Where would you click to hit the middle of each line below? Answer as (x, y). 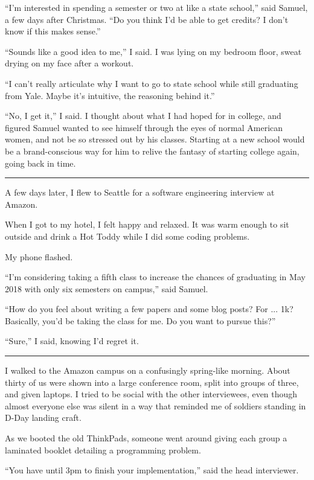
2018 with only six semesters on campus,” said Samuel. (107, 288)
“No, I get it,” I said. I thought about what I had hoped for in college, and (143, 116)
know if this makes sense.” (53, 31)
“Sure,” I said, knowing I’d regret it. (72, 341)
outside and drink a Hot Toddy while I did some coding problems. (127, 236)
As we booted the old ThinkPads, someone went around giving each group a (146, 438)
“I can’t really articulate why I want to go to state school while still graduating (152, 83)
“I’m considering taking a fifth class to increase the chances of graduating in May (155, 277)
